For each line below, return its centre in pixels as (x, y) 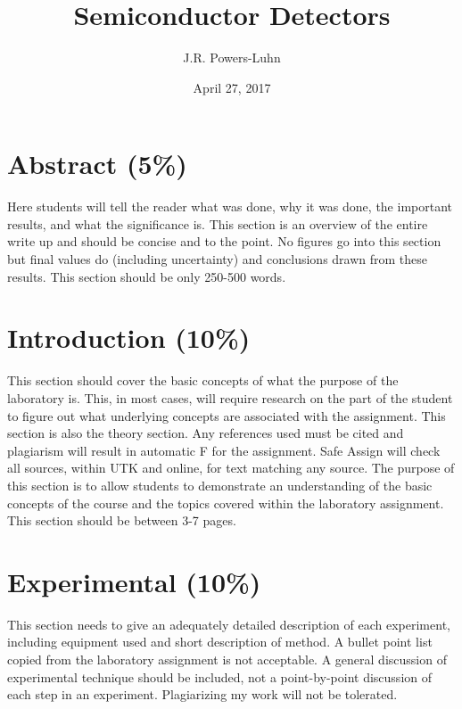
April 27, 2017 (232, 87)
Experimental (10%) (134, 581)
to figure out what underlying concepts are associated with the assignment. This (227, 415)
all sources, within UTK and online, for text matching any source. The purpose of (231, 468)
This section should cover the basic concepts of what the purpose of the (203, 380)
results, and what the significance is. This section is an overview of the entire (218, 223)
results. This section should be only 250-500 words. (147, 276)
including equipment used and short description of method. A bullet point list (220, 642)
